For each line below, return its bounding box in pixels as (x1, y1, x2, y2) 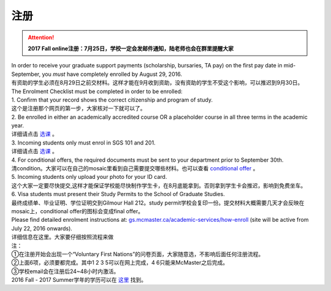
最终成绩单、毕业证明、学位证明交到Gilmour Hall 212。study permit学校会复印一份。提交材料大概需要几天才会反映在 (11, 199, 305, 206)
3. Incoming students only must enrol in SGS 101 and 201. (11, 138, 156, 146)
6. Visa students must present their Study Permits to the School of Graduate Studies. (11, 191, 225, 198)
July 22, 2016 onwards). (11, 224, 73, 232)
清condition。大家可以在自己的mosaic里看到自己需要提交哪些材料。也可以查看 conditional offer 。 (11, 165, 259, 172)
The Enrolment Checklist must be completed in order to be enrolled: (11, 88, 183, 95)
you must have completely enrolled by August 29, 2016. (42, 70, 182, 78)
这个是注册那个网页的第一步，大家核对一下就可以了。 (11, 105, 146, 112)
